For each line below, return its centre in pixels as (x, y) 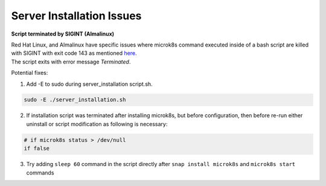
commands (40, 173)
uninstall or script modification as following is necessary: (97, 124)
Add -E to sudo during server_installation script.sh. (90, 84)
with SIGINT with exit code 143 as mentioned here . (74, 53)
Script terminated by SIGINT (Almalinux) (63, 34)
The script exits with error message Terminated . (71, 62)
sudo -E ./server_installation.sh (75, 100)
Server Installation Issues (76, 16)
